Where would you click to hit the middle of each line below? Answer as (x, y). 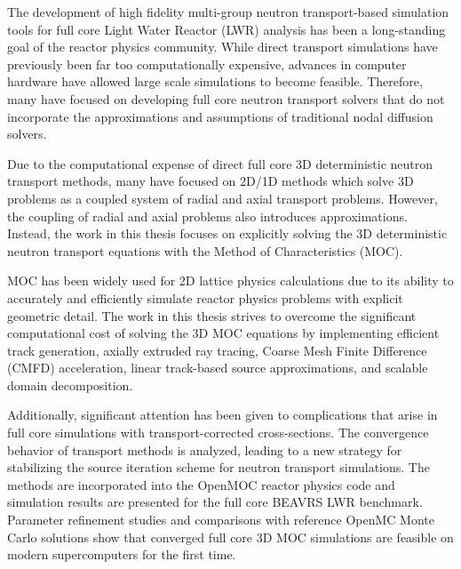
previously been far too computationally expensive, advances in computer (207, 64)
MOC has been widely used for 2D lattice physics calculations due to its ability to (230, 280)
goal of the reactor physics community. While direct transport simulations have (223, 47)
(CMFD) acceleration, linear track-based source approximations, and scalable (218, 368)
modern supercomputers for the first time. (122, 554)
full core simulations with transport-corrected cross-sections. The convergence (218, 433)
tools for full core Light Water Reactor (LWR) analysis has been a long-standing (227, 29)
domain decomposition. (70, 385)
